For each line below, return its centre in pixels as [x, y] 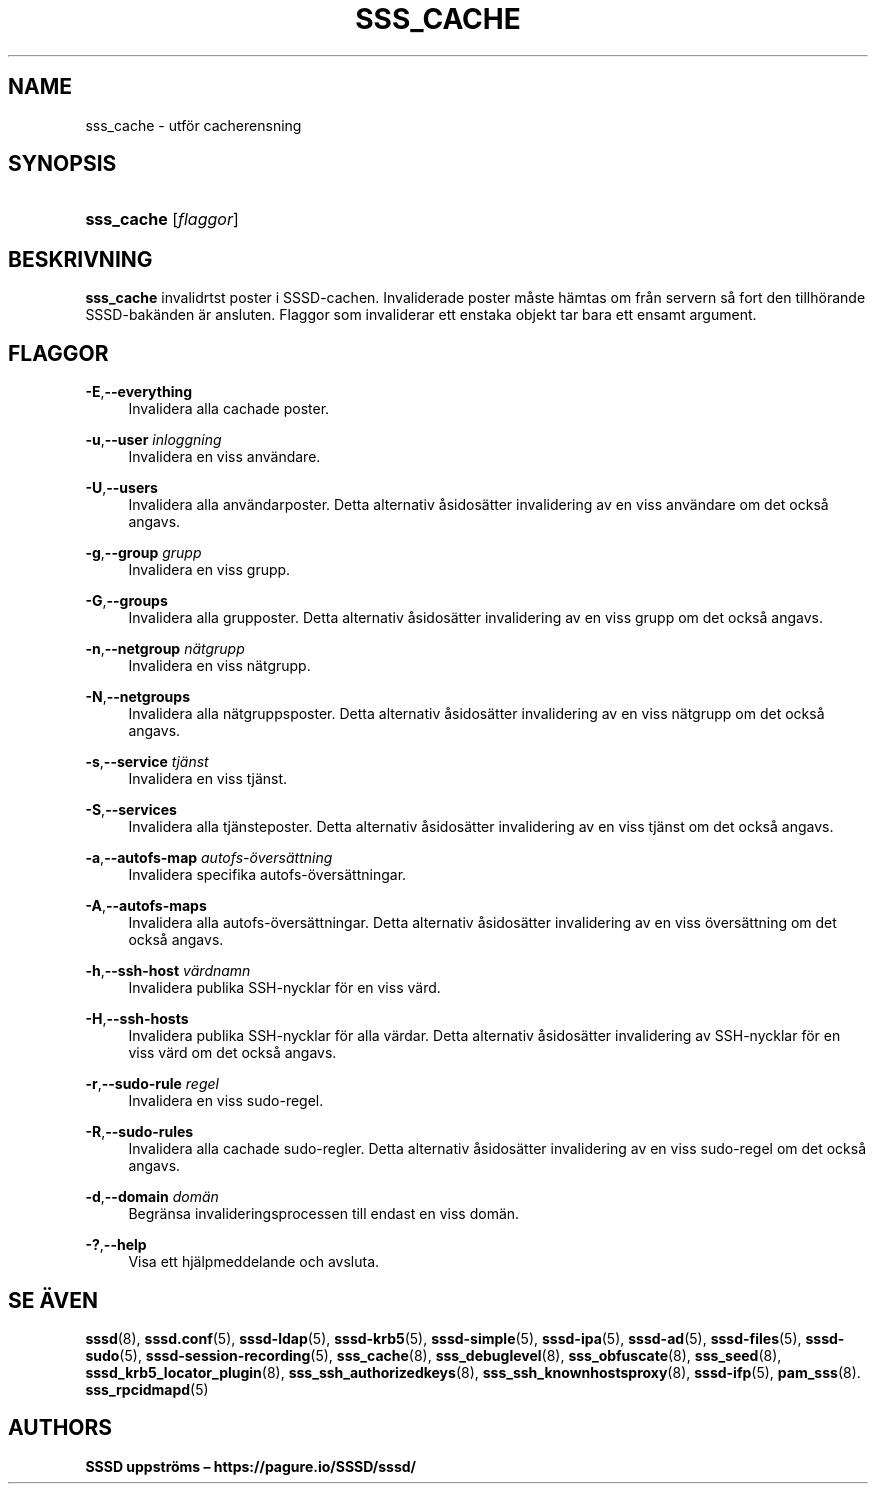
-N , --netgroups [137, 697]
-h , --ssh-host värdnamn [168, 971]
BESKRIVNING [80, 259]
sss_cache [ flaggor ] [162, 219]
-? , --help [116, 1245]
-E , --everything [138, 392]
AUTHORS [60, 1428]
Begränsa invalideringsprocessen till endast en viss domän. [324, 1214]
